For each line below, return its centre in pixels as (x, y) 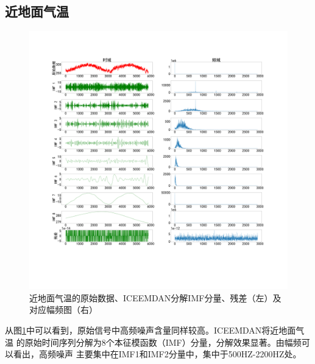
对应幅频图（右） (63, 310)
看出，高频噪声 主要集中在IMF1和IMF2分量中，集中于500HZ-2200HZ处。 (157, 354)
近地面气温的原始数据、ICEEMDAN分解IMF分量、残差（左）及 (155, 297)
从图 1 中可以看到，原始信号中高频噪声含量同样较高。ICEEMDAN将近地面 (150, 330)
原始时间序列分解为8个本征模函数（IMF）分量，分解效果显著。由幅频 (163, 342)
